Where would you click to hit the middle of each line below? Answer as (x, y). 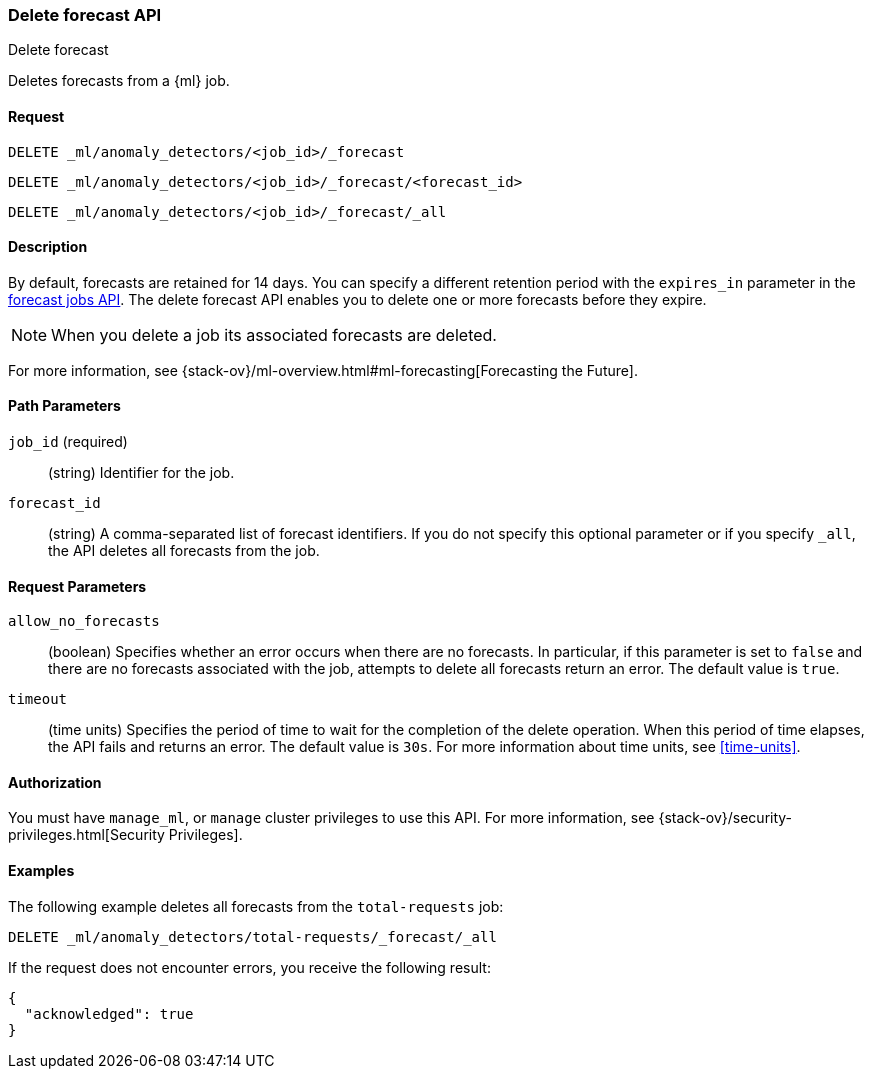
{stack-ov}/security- (725, 818)
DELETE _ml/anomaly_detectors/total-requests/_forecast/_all (252, 936)
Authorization (55, 782)
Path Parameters (64, 406)
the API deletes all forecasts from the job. (184, 551)
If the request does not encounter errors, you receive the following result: (249, 967)
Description (48, 247)
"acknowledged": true (109, 1013)
